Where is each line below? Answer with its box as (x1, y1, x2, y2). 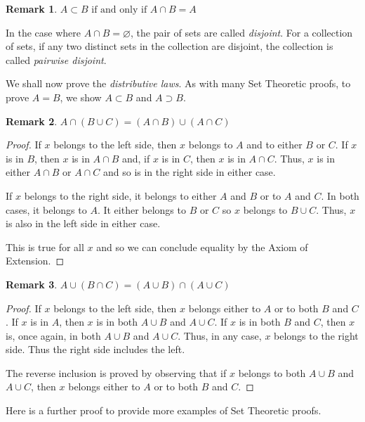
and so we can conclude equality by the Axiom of (96, 239, 308, 254)
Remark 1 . (6, 1, 58, 15)
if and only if (91, 5, 147, 15)
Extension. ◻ (6, 253, 65, 268)
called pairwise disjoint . (6, 52, 107, 67)
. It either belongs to (97, 202, 186, 217)
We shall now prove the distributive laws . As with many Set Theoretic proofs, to (6, 76, 351, 91)
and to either (246, 137, 303, 152)
